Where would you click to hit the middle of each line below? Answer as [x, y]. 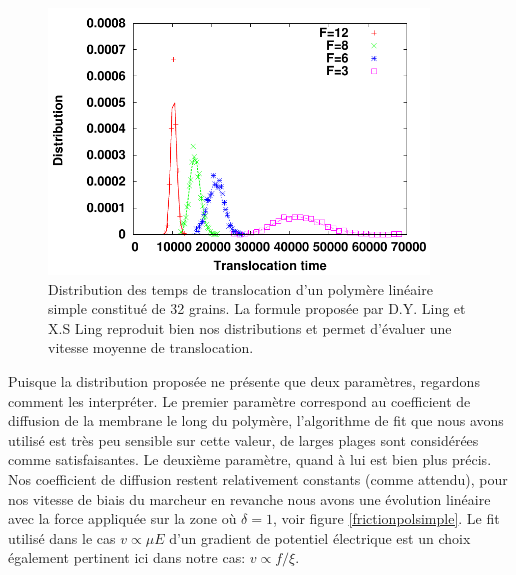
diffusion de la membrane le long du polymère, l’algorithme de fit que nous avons [256, 420]
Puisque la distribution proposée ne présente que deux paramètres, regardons [244, 381]
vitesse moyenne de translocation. [151, 347]
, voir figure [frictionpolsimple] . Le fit [386, 518]
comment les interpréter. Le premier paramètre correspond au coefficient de [239, 400]
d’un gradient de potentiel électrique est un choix [320, 537]
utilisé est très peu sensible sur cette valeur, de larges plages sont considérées [243, 439]
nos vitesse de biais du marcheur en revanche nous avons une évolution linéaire [249, 498]
